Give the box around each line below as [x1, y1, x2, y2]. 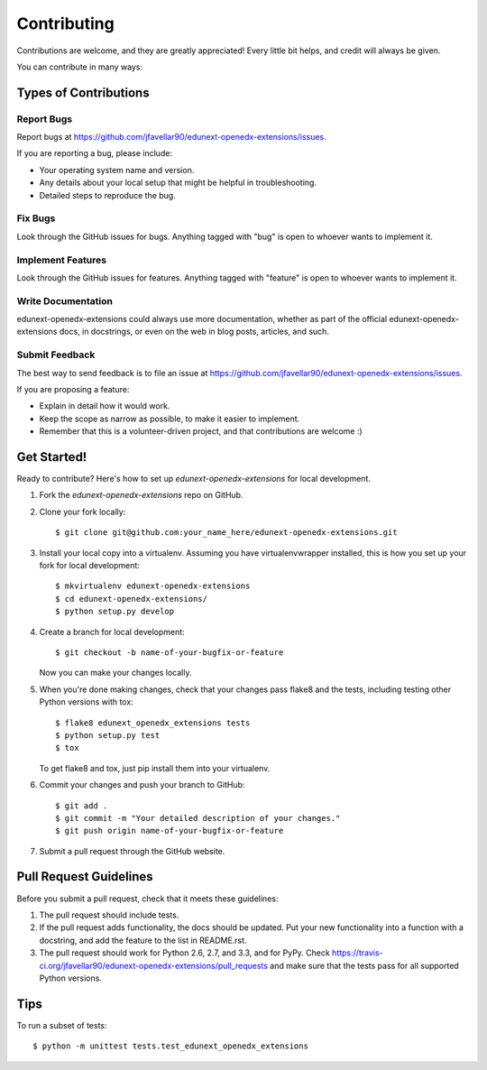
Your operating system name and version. [39, 164, 195, 175]
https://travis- [332, 947, 383, 958]
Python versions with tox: [39, 696, 134, 707]
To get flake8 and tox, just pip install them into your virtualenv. [39, 762, 271, 773]
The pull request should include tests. [39, 909, 179, 920]
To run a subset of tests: [16, 1019, 107, 1030]
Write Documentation [16, 294, 113, 307]
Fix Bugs [16, 212, 56, 225]
